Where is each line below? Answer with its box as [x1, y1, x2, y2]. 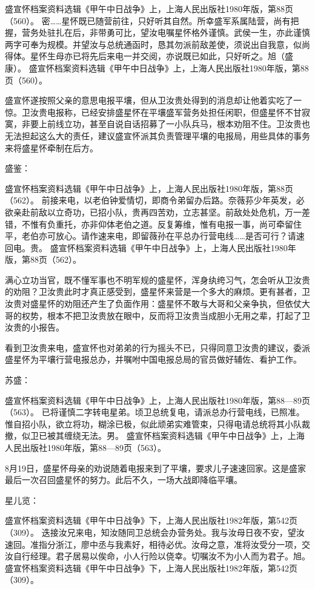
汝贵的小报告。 [5, 321, 64, 334]
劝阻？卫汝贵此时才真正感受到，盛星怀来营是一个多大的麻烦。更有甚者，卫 [13, 285, 310, 298]
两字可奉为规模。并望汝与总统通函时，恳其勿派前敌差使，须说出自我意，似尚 [5, 38, 310, 50]
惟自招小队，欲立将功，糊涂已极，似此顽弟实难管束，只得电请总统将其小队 [5, 417, 302, 430]
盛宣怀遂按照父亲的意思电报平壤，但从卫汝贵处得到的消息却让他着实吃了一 [5, 94, 302, 107]
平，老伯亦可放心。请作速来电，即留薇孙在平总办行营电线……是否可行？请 [5, 229, 296, 242]
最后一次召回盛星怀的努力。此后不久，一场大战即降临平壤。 [5, 473, 242, 486]
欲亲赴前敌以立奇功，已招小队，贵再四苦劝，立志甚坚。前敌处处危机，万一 [5, 205, 302, 218]
